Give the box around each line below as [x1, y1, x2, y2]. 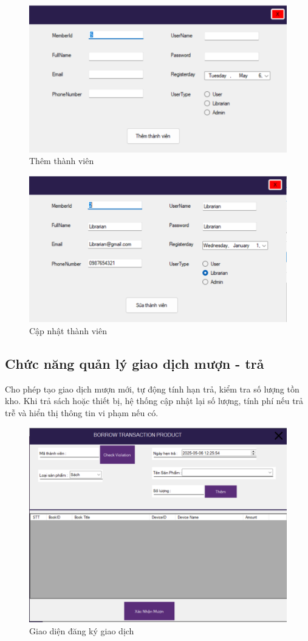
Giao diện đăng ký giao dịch [29, 624, 134, 637]
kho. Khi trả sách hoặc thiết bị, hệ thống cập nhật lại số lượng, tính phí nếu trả [5, 394, 304, 407]
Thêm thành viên [29, 154, 94, 167]
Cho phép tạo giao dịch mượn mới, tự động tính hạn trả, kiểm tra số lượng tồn [5, 382, 299, 395]
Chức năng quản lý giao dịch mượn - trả [5, 354, 264, 372]
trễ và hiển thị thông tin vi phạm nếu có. [5, 406, 159, 419]
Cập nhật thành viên [29, 324, 107, 337]
